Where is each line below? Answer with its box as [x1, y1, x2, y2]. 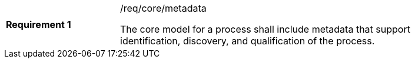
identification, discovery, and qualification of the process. [120, 35, 375, 47]
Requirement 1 [6, 19, 71, 30]
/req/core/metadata [120, 2, 207, 14]
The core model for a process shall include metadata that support [120, 23, 410, 35]
